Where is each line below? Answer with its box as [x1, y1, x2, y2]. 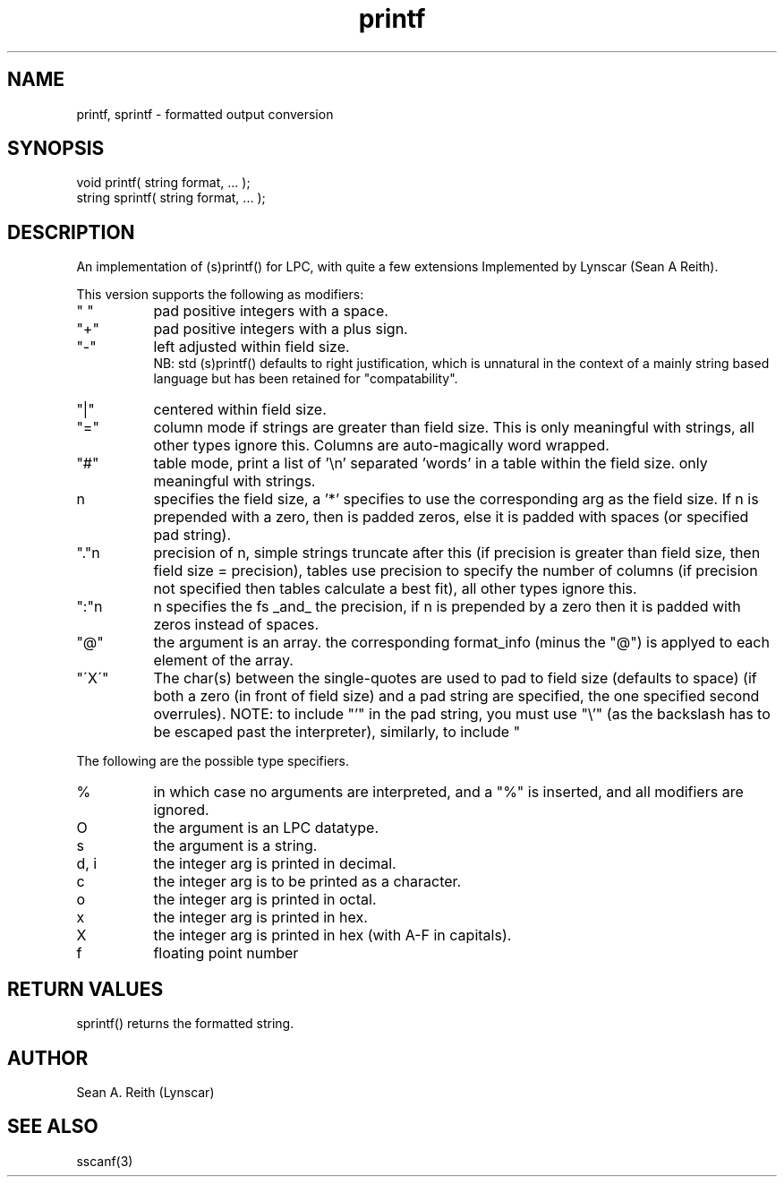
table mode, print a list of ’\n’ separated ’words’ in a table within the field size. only [153, 454, 708, 473]
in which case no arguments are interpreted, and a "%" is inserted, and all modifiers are [153, 783, 744, 802]
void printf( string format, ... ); [76, 175, 251, 191]
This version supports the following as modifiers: [76, 287, 364, 303]
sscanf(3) [76, 1153, 133, 1169]
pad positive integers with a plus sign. [153, 320, 408, 339]
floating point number [153, 944, 299, 963]
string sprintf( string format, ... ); [76, 190, 266, 206]
